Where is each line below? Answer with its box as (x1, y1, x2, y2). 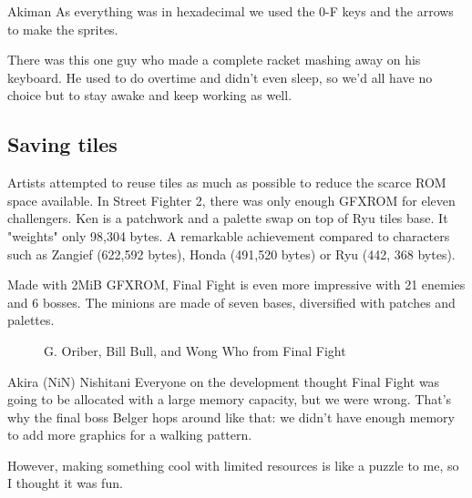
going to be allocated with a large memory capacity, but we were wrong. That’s (7, 390, 452, 409)
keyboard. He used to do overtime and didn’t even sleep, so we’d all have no (7, 67, 433, 86)
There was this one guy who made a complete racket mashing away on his (7, 50, 421, 69)
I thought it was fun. (7, 473, 123, 493)
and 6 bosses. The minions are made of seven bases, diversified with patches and (7, 292, 456, 311)
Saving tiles (7, 130, 118, 158)
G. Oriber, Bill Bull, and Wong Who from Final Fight (44, 340, 346, 360)
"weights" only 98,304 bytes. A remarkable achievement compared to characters (7, 226, 450, 245)
